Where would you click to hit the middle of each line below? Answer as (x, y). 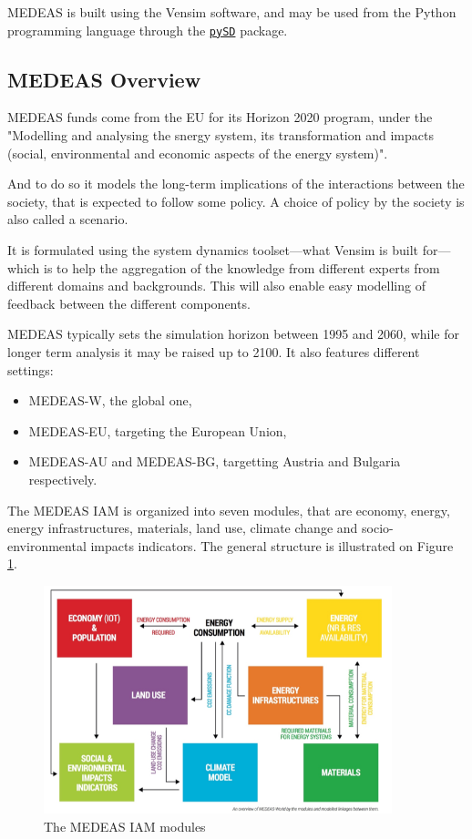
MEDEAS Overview (104, 79)
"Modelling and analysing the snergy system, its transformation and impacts (221, 135)
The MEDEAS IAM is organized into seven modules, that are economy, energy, (229, 510)
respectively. (63, 479)
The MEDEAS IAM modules (125, 826)
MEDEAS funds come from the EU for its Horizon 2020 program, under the (220, 117)
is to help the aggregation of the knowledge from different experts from (242, 267)
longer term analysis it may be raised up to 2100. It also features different (214, 351)
